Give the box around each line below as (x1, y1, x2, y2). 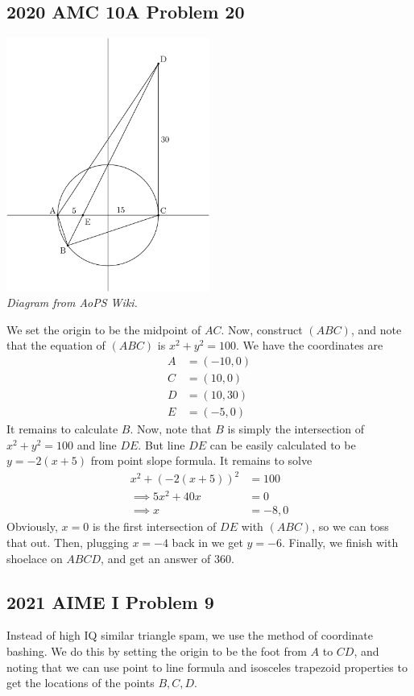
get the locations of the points (6, 674, 155, 691)
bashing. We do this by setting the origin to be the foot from (6, 643, 307, 660)
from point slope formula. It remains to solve (90, 452, 313, 469)
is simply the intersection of (227, 420, 364, 437)
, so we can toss (312, 518, 389, 535)
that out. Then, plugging (6, 534, 129, 551)
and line (77, 436, 117, 453)
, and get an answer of (101, 549, 211, 566)
